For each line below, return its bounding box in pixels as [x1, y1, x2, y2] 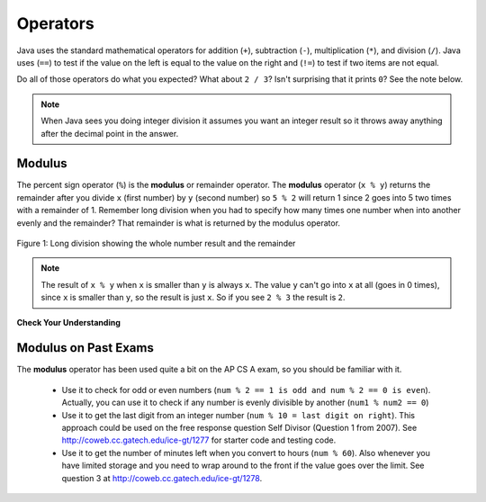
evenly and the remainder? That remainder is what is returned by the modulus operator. [16, 217, 341, 229]
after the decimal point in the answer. [40, 128, 179, 139]
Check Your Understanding [16, 317, 121, 327]
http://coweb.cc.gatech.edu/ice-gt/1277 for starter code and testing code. [61, 435, 337, 445]
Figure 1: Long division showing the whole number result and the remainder [16, 238, 296, 248]
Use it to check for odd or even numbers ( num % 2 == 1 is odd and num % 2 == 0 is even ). [61, 384, 431, 395]
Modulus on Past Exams [16, 340, 155, 355]
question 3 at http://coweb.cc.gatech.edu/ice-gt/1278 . [61, 472, 263, 483]
